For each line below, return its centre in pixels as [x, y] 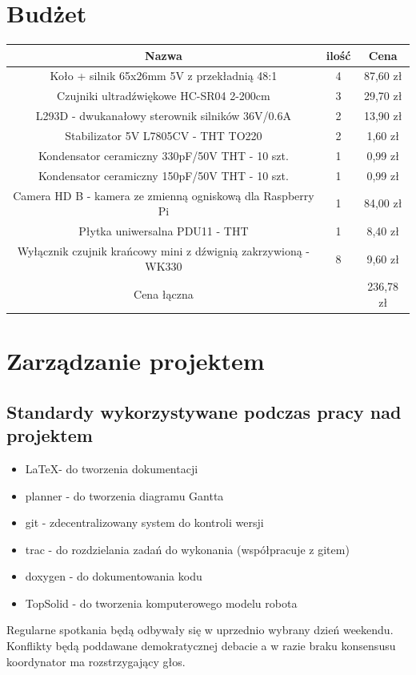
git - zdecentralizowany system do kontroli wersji [144, 522]
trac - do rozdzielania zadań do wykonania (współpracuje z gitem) [187, 549]
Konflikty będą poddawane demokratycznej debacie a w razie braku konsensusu [201, 646]
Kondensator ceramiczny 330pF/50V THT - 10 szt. [163, 155]
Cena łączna [164, 294]
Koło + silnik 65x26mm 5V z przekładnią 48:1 [164, 76]
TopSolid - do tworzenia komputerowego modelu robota [161, 603]
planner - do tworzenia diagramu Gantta [124, 495]
